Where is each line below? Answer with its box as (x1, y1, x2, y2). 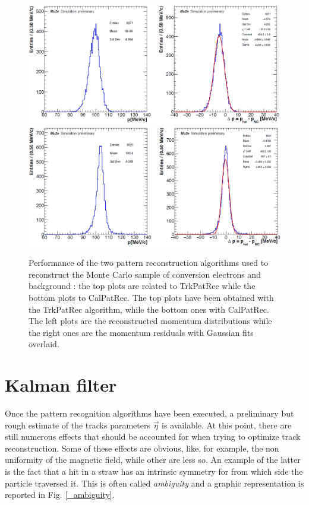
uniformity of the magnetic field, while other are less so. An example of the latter (5, 453, 301, 466)
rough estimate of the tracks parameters (5, 418, 150, 431)
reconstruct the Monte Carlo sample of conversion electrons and (29, 268, 261, 280)
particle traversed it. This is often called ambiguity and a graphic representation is (5, 477, 304, 489)
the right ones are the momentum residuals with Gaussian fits (29, 326, 254, 338)
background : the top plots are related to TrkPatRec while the (29, 280, 256, 292)
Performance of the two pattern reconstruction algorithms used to (29, 256, 269, 269)
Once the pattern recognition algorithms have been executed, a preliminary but (5, 407, 294, 420)
